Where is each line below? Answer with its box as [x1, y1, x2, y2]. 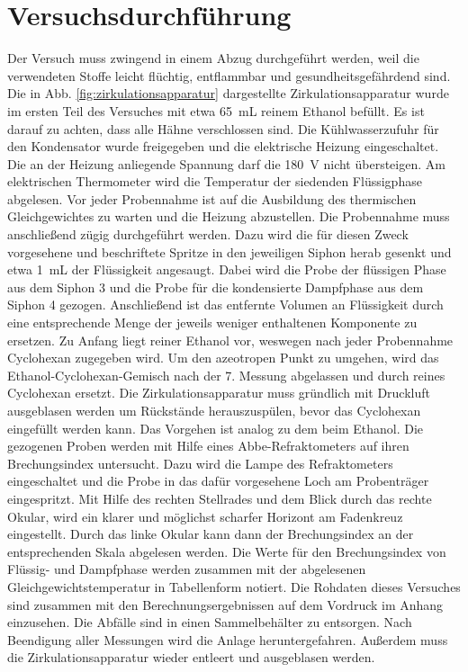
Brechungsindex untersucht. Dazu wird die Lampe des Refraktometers [7, 453, 393, 472]
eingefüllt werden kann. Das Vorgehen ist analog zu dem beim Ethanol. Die [7, 418, 424, 437]
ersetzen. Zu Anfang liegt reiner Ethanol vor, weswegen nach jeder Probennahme [7, 330, 454, 349]
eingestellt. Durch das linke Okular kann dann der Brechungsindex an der [7, 524, 414, 543]
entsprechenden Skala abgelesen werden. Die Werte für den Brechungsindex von [7, 542, 446, 560]
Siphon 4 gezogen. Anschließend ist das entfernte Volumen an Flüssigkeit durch [7, 295, 444, 314]
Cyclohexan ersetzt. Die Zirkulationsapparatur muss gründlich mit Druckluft [7, 383, 430, 402]
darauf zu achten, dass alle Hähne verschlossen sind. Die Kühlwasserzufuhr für [7, 119, 439, 138]
